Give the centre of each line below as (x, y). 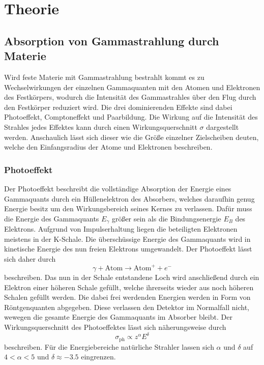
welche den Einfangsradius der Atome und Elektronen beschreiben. (108, 147)
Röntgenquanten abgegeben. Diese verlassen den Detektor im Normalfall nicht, (127, 307)
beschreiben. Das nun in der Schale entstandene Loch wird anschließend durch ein (132, 277)
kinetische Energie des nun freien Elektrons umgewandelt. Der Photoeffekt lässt (128, 249)
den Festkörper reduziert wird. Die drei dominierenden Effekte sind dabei (118, 107)
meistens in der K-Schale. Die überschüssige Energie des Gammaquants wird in (127, 238)
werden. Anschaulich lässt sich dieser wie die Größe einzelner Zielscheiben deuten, (131, 137)
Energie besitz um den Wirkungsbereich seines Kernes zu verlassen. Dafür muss (128, 208)
